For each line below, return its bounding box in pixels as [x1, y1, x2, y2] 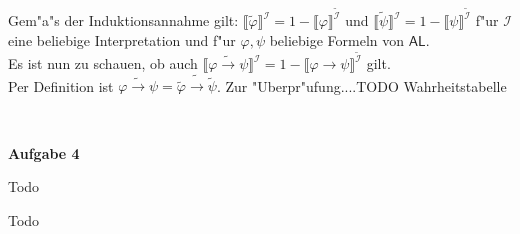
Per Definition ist [8, 75, 114, 96]
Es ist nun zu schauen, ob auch [8, 53, 198, 74]
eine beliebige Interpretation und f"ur [8, 29, 236, 50]
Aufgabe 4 [8, 142, 80, 163]
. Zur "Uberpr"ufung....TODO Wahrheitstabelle [216, 75, 507, 96]
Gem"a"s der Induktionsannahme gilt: [8, 10, 239, 31]
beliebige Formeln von [269, 29, 405, 50]
